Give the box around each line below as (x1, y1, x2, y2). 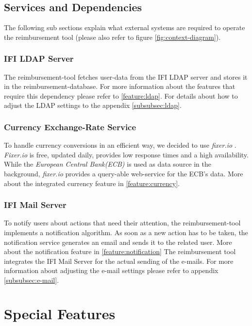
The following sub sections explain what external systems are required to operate (4, 22, 245, 33)
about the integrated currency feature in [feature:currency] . (4, 178, 180, 188)
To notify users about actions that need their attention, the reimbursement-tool (4, 218, 241, 228)
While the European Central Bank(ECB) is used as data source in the (4, 159, 212, 169)
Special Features (4, 303, 116, 323)
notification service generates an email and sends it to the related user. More (4, 237, 232, 247)
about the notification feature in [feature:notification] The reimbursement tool (4, 246, 236, 257)
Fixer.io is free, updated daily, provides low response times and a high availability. (4, 149, 249, 159)
